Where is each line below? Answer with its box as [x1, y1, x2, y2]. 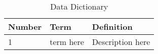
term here [50, 36, 84, 47]
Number [8, 21, 42, 32]
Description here [92, 36, 150, 47]
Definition [92, 21, 133, 32]
